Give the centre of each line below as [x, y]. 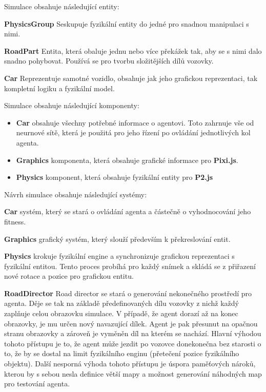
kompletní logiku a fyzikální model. [59, 88]
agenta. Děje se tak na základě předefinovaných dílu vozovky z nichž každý [122, 303]
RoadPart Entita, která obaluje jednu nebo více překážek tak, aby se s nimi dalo [133, 50]
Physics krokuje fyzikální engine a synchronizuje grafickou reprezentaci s [119, 256]
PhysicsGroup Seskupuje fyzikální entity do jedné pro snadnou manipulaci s [127, 23]
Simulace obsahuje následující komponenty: [72, 105]
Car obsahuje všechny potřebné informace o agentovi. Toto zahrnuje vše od [135, 122]
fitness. [15, 221]
